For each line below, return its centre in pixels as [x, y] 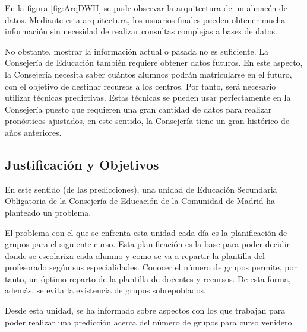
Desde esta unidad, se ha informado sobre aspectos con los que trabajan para [145, 310]
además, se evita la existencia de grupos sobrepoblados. [105, 290]
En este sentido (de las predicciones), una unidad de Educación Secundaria [141, 189]
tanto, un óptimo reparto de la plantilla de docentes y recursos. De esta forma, [148, 278]
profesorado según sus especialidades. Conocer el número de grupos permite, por [151, 267]
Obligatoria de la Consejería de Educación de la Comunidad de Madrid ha [140, 201]
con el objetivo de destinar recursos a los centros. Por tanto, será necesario [140, 86]
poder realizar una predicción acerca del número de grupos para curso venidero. [150, 322]
